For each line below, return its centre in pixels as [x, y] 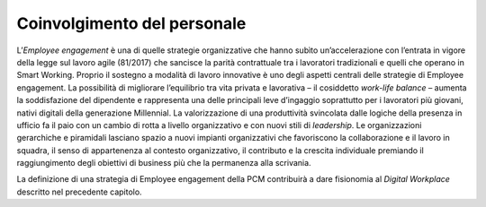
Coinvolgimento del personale [131, 23]
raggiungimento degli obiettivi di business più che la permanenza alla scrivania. [164, 163]
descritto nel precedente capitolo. [80, 192]
